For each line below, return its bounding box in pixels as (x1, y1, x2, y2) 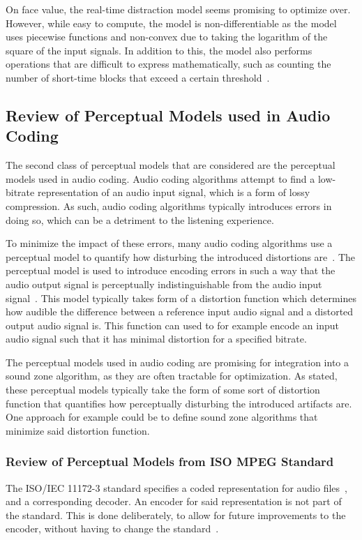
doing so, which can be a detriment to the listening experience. (6, 212, 274, 227)
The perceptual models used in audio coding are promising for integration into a (6, 354, 349, 369)
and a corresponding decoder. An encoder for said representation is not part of (6, 494, 342, 509)
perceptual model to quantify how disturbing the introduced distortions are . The (6, 249, 355, 264)
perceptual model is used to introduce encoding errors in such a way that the (6, 263, 335, 278)
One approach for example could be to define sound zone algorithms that (6, 410, 318, 424)
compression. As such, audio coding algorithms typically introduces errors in (6, 198, 332, 213)
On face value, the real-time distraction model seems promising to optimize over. (6, 2, 351, 16)
